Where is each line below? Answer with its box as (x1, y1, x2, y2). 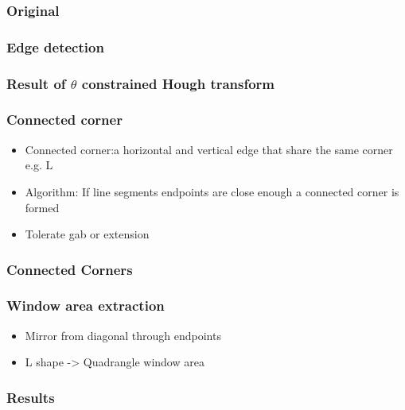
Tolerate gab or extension (25, 226, 150, 242)
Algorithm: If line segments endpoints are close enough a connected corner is (25, 183, 399, 199)
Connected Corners (6, 259, 133, 279)
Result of (6, 73, 66, 93)
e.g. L (25, 157, 53, 173)
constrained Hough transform (81, 73, 275, 93)
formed (25, 199, 60, 215)
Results (6, 387, 55, 407)
